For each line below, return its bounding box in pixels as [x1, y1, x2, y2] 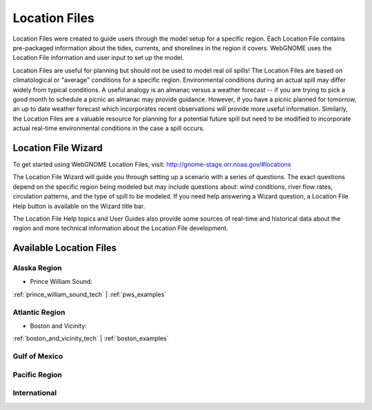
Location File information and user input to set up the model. [12, 54, 185, 62]
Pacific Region [12, 369, 62, 379]
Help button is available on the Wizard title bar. [12, 202, 145, 210]
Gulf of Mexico [12, 351, 63, 361]
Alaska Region [12, 263, 62, 273]
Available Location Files [12, 242, 117, 254]
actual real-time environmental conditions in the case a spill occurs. [12, 124, 205, 132]
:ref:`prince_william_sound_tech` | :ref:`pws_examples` [12, 290, 167, 298]
